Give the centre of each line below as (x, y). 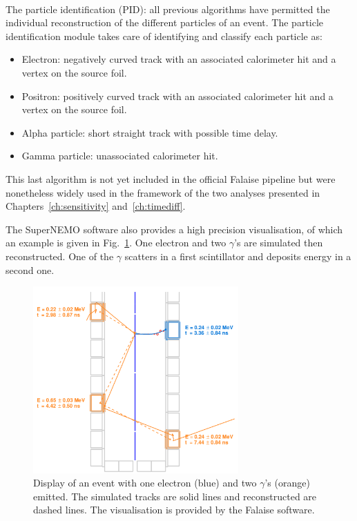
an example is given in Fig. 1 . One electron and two (116, 243)
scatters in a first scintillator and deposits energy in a (238, 256)
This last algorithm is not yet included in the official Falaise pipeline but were (171, 178)
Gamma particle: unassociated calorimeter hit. (120, 156)
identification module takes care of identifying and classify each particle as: (164, 36)
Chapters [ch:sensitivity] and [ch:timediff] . (96, 206)
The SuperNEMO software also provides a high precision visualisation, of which (174, 229)
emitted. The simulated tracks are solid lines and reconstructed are (175, 496)
